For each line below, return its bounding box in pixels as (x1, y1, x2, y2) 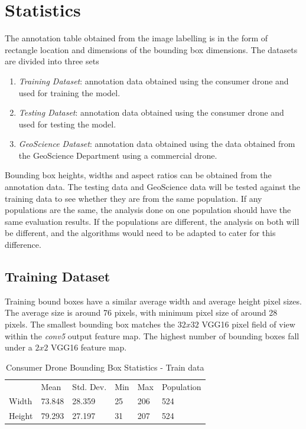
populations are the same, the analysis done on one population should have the (5, 204, 291, 216)
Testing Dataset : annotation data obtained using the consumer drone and (18, 106, 284, 119)
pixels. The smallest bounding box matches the (5, 318, 175, 330)
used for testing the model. (18, 117, 116, 130)
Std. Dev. (72, 380, 107, 392)
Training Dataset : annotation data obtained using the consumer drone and (18, 74, 289, 87)
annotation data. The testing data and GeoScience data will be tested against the (5, 181, 301, 193)
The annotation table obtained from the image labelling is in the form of (5, 32, 268, 44)
